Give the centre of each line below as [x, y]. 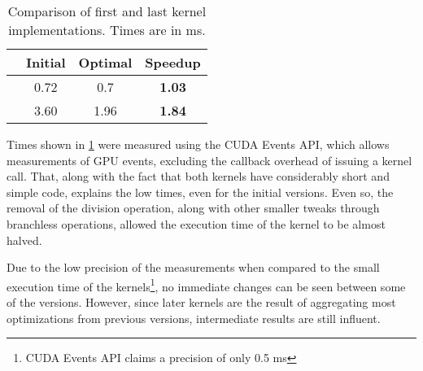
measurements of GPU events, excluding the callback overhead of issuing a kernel [209, 160]
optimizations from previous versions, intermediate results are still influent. [194, 318]
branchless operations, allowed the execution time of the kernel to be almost [196, 223]
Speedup [173, 62]
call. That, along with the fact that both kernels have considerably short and [198, 176]
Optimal [105, 62]
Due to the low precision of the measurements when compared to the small [193, 267]
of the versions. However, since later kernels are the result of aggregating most [201, 302]
